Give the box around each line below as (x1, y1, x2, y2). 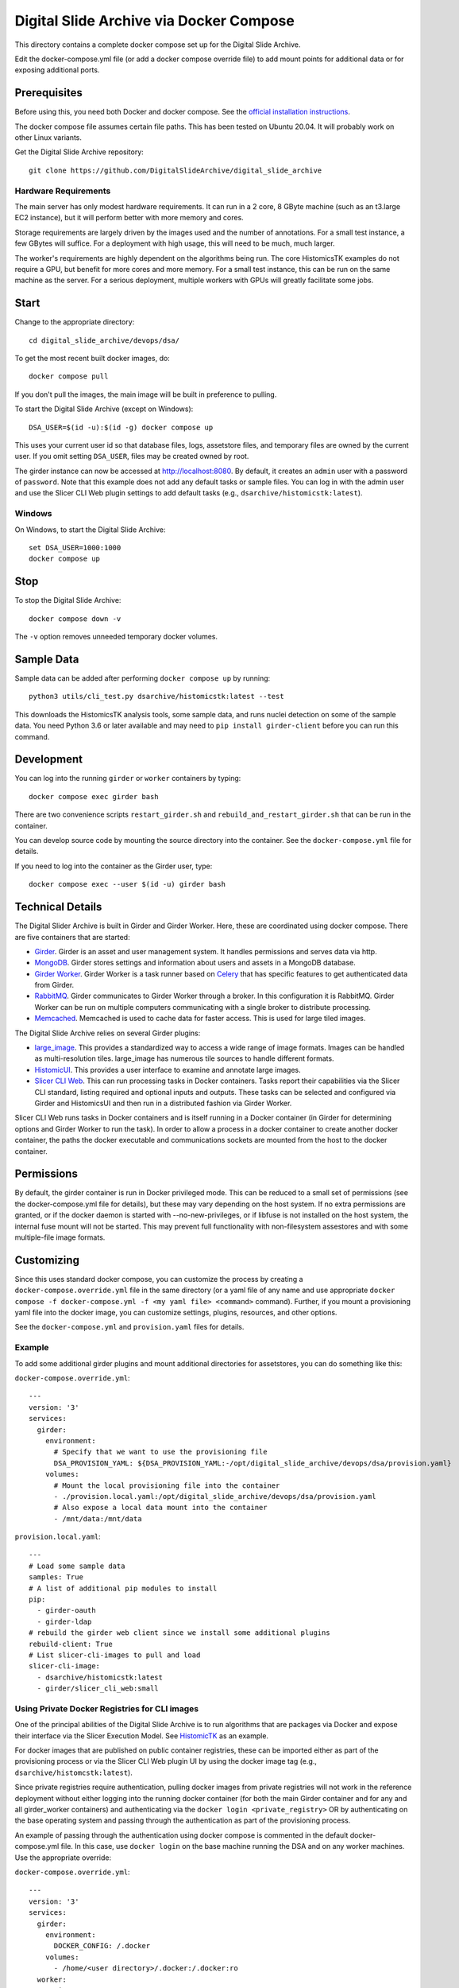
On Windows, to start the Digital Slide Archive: (14, 525, 166, 534)
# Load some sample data (29, 1561, 125, 1571)
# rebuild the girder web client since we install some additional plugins (29, 1629, 330, 1637)
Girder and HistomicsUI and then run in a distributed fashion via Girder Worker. (34, 1098, 292, 1108)
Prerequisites (14, 86, 83, 99)
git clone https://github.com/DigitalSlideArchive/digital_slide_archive (29, 165, 322, 175)
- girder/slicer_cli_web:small (37, 1684, 159, 1693)
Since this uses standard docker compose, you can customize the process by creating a (14, 1274, 303, 1283)
